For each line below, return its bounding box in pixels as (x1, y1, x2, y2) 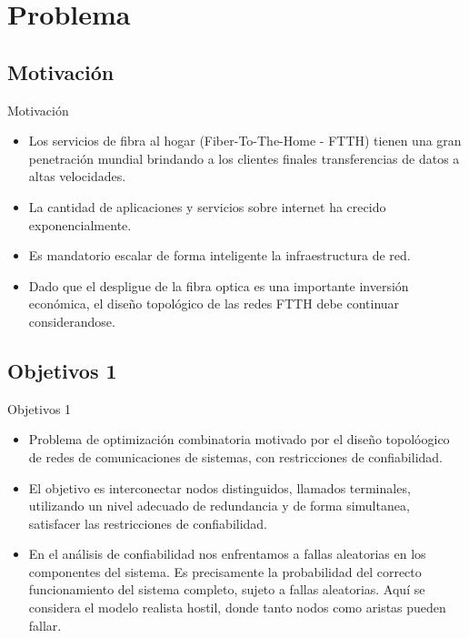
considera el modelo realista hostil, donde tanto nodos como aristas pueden (28, 598, 446, 617)
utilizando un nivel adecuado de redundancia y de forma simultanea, (28, 496, 410, 515)
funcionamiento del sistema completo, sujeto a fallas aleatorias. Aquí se (28, 580, 425, 599)
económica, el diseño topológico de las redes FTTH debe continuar (28, 294, 400, 313)
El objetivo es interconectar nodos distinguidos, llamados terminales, (28, 478, 411, 497)
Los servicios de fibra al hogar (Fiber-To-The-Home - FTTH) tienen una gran (28, 131, 462, 150)
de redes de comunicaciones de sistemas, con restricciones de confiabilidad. (28, 447, 444, 466)
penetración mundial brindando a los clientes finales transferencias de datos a (28, 148, 460, 167)
